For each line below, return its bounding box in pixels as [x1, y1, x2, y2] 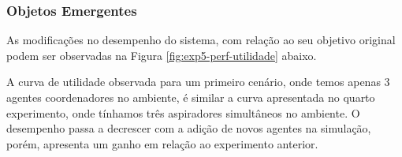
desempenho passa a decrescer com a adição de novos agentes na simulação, [6, 120, 371, 136]
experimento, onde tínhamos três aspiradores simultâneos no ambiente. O [6, 104, 360, 121]
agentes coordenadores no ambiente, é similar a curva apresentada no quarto [6, 89, 375, 105]
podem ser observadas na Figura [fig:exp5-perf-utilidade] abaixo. [6, 47, 317, 63]
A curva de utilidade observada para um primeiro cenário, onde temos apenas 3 [6, 73, 390, 90]
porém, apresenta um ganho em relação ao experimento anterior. [6, 135, 318, 151]
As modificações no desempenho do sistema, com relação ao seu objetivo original [6, 32, 396, 48]
